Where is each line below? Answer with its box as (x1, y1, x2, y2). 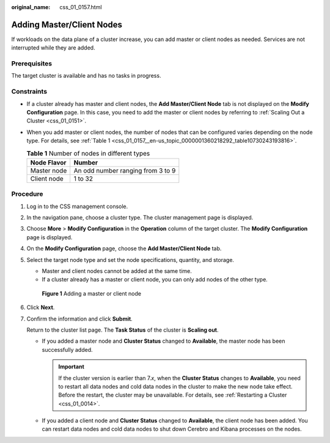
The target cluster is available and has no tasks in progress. (11, 72, 161, 80)
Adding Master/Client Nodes (11, 19, 122, 30)
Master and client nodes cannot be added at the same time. (42, 267, 192, 275)
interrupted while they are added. (11, 44, 95, 51)
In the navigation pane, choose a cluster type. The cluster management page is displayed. (26, 214, 254, 221)
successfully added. (42, 346, 93, 353)
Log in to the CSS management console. (26, 203, 128, 210)
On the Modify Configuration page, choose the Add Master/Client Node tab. (26, 245, 222, 252)
